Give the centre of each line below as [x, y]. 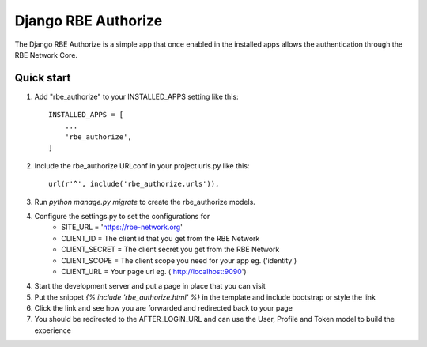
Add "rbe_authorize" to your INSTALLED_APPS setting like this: [136, 96]
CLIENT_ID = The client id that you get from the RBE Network [161, 238]
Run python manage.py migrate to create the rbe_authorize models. [145, 202]
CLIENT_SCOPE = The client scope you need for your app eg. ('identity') [179, 260]
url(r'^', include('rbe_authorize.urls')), [134, 184]
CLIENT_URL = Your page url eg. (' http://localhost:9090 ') [154, 271]
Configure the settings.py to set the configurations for [122, 216]
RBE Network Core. [46, 55]
